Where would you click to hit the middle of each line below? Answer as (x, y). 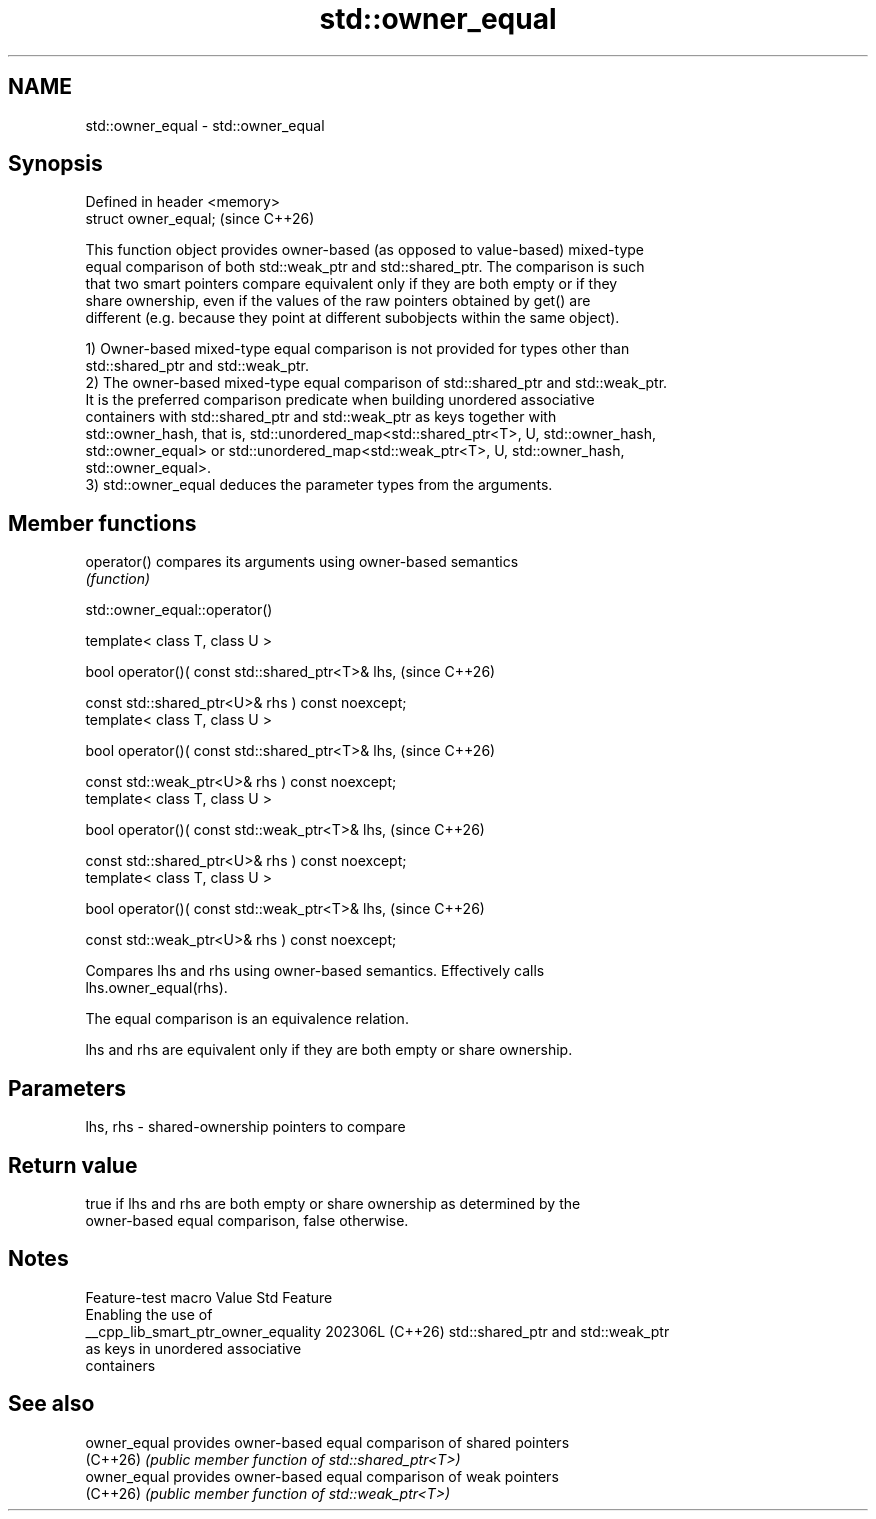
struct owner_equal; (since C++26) (200, 219)
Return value (73, 1165)
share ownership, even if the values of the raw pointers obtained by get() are (338, 301)
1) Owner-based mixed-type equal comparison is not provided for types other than (357, 349)
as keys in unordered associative (193, 1348)
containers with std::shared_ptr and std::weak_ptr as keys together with (321, 417)
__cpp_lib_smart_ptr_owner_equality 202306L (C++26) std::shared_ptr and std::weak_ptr (377, 1331)
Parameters (67, 1088)
